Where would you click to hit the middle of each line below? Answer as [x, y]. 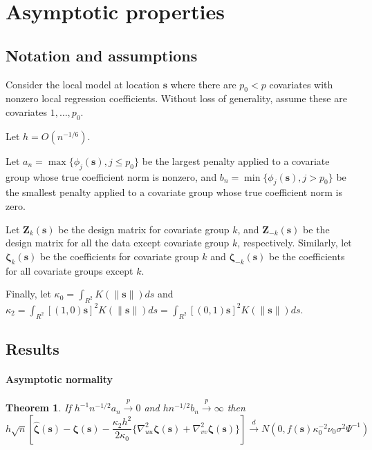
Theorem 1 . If [38, 408]
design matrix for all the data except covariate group [118, 243]
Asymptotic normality [59, 379]
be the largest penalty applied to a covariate [236, 160]
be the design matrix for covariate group [144, 229]
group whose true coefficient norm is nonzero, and [111, 176]
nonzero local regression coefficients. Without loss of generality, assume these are [176, 98]
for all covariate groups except [69, 270]
